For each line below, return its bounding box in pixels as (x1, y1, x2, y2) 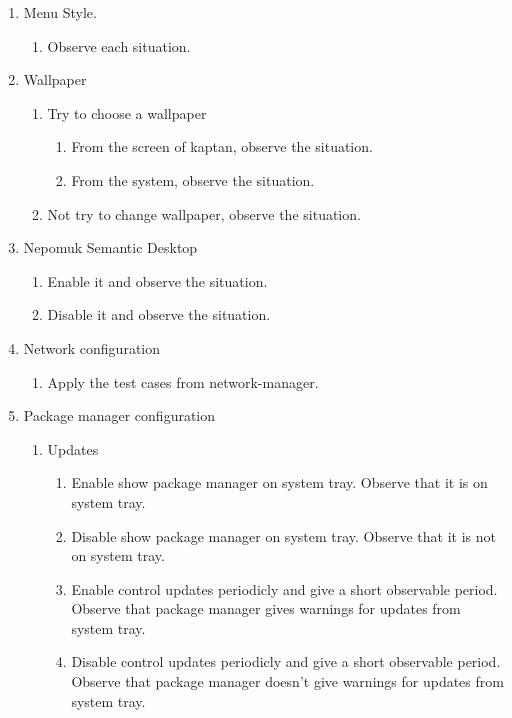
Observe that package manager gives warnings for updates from (71, 598, 461, 619)
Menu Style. (23, 2, 97, 22)
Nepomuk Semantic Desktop (23, 237, 198, 258)
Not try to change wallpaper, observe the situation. (47, 203, 361, 224)
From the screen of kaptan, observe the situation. (71, 136, 373, 157)
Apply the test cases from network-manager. (47, 371, 319, 392)
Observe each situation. (47, 35, 191, 56)
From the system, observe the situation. (71, 169, 315, 190)
